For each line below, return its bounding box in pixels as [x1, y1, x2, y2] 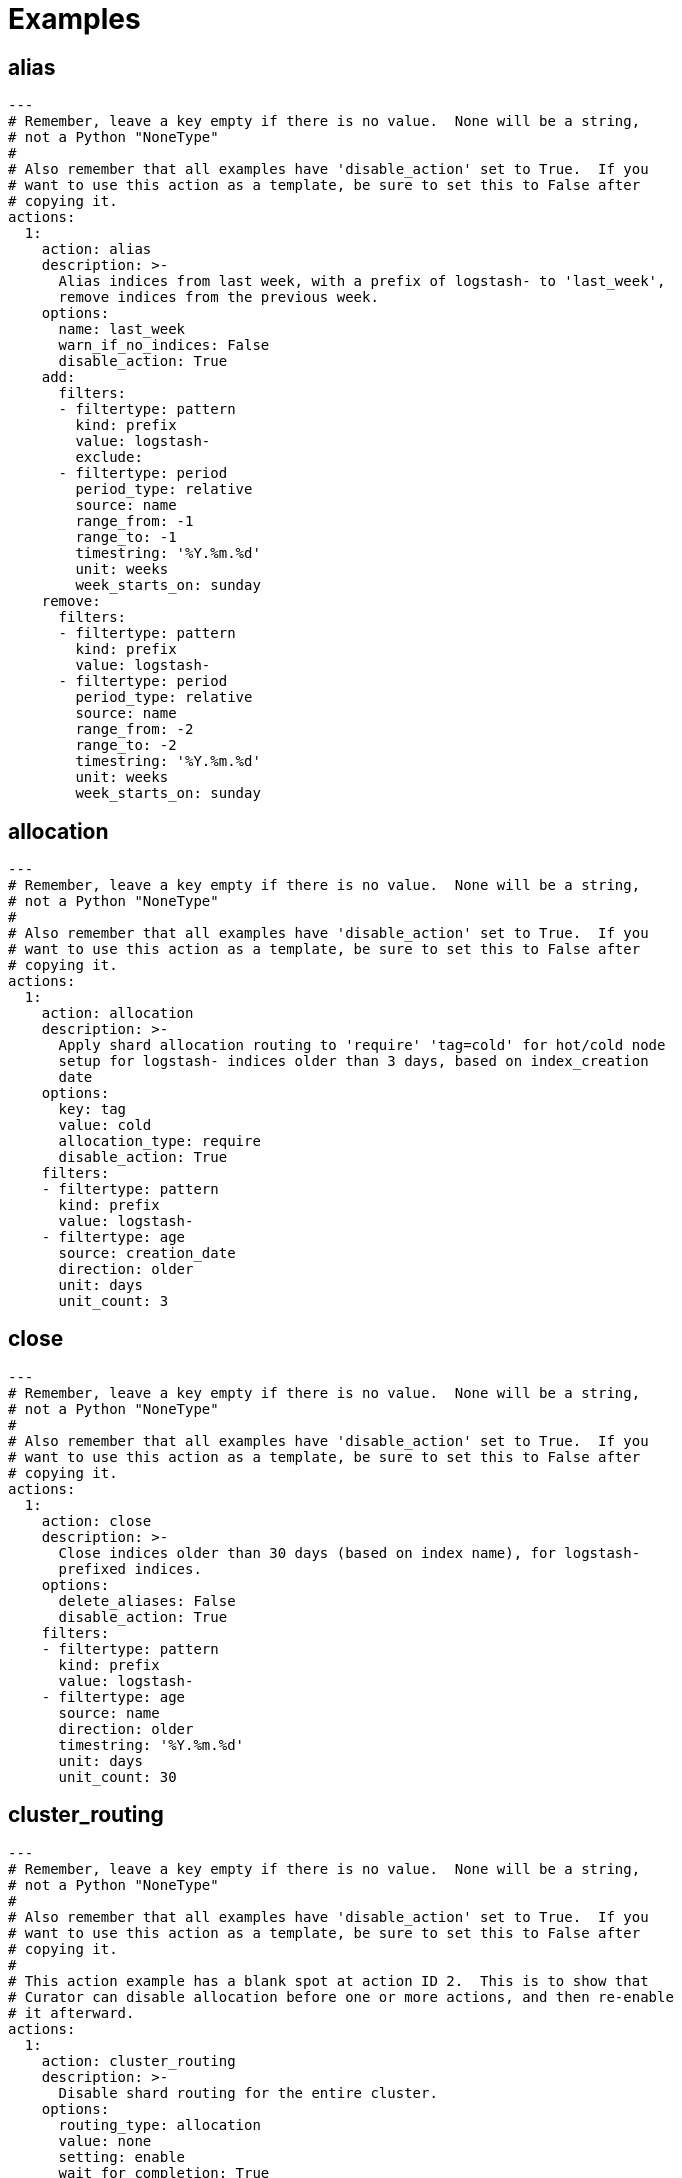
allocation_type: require [58, 1133, 261, 1150]
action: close [41, 1512, 152, 1529]
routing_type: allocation [58, 2116, 261, 2133]
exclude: [75, 449, 143, 466]
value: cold [58, 1117, 152, 1134]
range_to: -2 [75, 737, 177, 754]
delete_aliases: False [58, 1592, 236, 1609]
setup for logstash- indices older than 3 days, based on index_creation [58, 1053, 649, 1070]
